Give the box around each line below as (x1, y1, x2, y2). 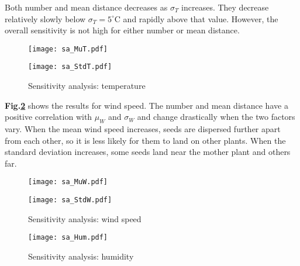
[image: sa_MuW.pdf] (28, 178, 108, 186)
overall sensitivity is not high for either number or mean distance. (5, 24, 240, 36)
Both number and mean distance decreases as (5, 1, 168, 13)
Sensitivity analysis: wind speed (28, 212, 142, 224)
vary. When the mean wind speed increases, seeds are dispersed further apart (5, 123, 281, 135)
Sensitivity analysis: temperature (28, 80, 146, 92)
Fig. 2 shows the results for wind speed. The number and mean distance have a (5, 99, 288, 111)
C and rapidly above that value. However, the (114, 12, 278, 25)
